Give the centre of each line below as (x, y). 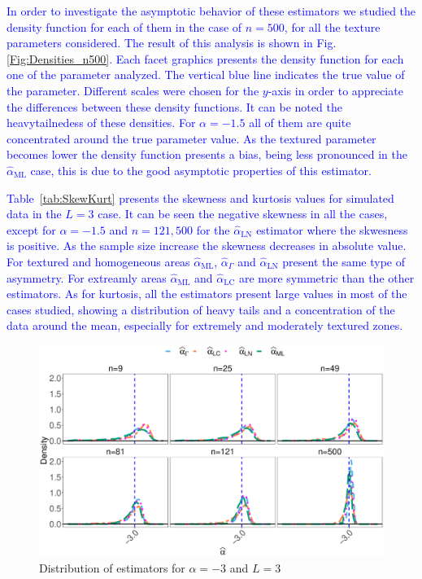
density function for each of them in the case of (124, 26)
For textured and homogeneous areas (98, 261)
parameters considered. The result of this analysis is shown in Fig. (172, 43)
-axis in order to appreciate (335, 90)
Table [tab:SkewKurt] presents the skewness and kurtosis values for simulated (200, 197)
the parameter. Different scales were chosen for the (133, 90)
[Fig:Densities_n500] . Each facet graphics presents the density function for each (205, 58)
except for (31, 229)
